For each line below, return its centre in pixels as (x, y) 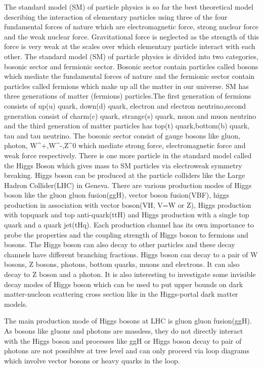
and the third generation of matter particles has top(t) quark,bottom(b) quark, (127, 126)
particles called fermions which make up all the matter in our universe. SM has (126, 86)
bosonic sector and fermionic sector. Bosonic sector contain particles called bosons (131, 66)
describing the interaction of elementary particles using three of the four (116, 16)
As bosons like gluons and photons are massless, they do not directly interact (124, 331)
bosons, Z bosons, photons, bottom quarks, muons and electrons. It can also (122, 264)
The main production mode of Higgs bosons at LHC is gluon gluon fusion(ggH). (128, 321)
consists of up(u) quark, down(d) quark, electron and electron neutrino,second (125, 105)
